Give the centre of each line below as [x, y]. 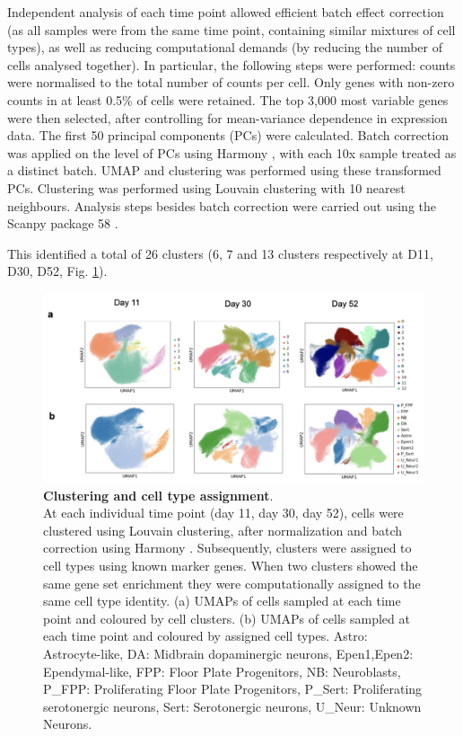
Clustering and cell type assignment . [158, 495]
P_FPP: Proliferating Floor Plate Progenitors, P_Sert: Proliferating [233, 689]
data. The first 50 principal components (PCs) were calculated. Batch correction [228, 135]
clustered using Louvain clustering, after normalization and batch [223, 530]
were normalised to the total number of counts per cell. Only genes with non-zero [231, 82]
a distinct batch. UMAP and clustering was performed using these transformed [224, 170]
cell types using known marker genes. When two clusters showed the [231, 566]
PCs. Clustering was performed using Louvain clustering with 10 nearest [206, 187]
